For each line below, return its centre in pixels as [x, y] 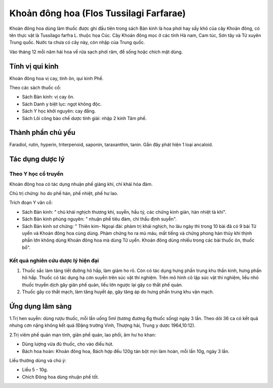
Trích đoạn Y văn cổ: [31, 203]
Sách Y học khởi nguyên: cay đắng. [59, 111]
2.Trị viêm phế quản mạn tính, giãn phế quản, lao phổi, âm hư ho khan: [83, 335]
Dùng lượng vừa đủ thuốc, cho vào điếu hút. [68, 344]
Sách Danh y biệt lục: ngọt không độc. [62, 104]
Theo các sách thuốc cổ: [35, 88]
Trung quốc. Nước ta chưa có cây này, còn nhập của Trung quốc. [77, 43]
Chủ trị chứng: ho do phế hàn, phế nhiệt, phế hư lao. [64, 193]
